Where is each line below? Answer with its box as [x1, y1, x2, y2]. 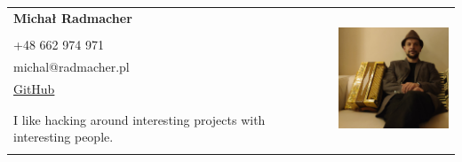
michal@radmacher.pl [13, 57, 130, 75]
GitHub [13, 79, 55, 97]
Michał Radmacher [13, 8, 132, 27]
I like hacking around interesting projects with [13, 110, 266, 128]
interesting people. [13, 127, 114, 146]
